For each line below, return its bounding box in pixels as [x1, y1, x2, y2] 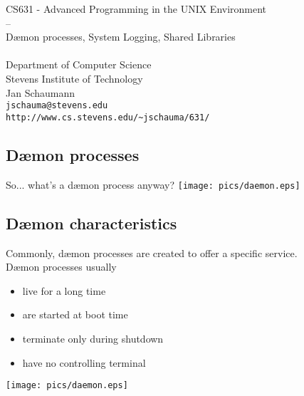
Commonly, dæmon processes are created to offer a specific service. [6, 245, 298, 260]
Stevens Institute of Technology [6, 71, 143, 85]
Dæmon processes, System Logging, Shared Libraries [6, 29, 236, 44]
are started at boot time [22, 307, 128, 322]
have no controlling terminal [22, 355, 146, 370]
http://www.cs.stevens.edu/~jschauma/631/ [6, 112, 210, 123]
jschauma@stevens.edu [6, 100, 108, 111]
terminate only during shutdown [22, 330, 164, 345]
